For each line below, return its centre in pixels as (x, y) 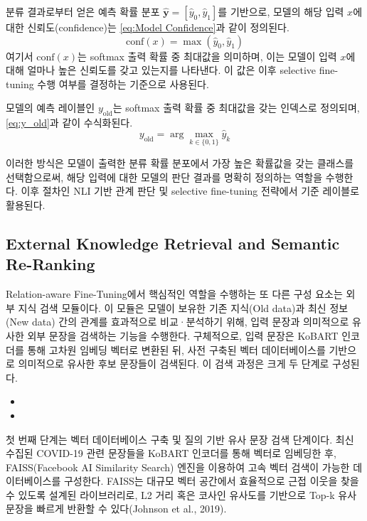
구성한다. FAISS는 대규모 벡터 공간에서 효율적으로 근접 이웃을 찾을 (211, 481)
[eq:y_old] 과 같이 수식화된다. (69, 123)
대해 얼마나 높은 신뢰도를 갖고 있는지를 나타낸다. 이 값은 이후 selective (161, 70)
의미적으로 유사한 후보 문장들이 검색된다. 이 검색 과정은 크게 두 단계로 (174, 364)
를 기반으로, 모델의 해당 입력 (281, 11)
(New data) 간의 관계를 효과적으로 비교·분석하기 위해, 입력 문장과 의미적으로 (177, 322)
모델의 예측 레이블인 (50, 108)
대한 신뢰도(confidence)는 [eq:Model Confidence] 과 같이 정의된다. (148, 27)
